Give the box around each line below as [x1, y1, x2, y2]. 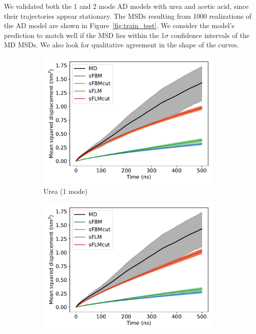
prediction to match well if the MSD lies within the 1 [4, 30, 165, 40]
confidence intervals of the [171, 30, 250, 40]
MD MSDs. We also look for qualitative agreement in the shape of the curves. [4, 39, 239, 50]
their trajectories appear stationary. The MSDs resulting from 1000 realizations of [4, 10, 252, 21]
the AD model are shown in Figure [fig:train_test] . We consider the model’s [4, 20, 235, 31]
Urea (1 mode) [43, 186, 88, 196]
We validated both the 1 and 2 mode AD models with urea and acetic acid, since [4, 1, 249, 11]
